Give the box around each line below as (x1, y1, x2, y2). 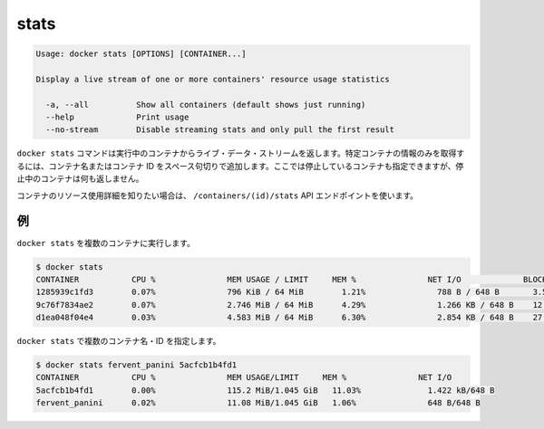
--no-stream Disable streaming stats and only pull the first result (45, 125, 394, 135)
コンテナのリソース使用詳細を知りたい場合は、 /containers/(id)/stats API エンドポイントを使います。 (16, 190, 419, 201)
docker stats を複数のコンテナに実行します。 (16, 237, 195, 248)
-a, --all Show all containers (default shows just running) (45, 100, 366, 110)
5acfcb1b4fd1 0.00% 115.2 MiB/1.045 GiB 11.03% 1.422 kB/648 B (35, 385, 495, 396)
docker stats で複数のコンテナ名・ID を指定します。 (16, 336, 221, 347)
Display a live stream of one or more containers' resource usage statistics (35, 73, 390, 84)
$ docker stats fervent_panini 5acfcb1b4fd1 (35, 360, 238, 370)
